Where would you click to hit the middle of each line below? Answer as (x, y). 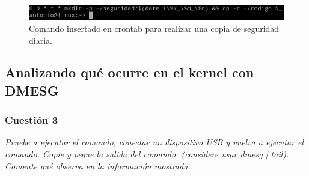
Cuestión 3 (32, 120)
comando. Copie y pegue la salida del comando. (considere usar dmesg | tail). (147, 154)
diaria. (41, 40)
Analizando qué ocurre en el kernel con (130, 72)
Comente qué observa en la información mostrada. (98, 165)
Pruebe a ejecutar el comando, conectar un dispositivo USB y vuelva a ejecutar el (154, 142)
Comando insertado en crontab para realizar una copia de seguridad (154, 28)
